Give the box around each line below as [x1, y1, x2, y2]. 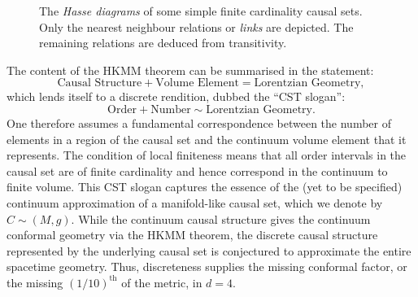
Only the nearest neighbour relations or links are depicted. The [39, 18, 354, 35]
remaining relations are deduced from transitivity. [39, 34, 287, 51]
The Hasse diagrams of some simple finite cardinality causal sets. [39, 2, 363, 19]
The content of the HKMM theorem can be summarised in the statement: [7, 61, 374, 78]
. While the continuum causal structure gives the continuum [71, 210, 371, 227]
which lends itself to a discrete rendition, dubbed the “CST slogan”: [7, 88, 346, 105]
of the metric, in [121, 273, 202, 290]
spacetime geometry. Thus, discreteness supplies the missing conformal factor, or [7, 258, 407, 275]
